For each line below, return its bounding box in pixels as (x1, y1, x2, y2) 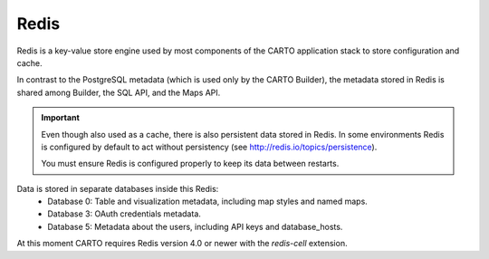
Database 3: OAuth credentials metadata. (47, 208, 201, 219)
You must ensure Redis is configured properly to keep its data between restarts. (41, 158, 340, 169)
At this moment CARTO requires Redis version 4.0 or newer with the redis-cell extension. (16, 238, 348, 249)
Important (41, 112, 81, 123)
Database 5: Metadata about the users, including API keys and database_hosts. (47, 221, 343, 232)
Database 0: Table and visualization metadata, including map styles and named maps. (47, 196, 369, 207)
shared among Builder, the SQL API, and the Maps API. (16, 87, 221, 98)
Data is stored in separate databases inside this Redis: (16, 183, 219, 194)
